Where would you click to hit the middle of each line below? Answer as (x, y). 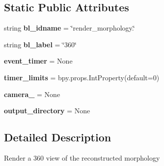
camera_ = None (32, 94)
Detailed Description (58, 137)
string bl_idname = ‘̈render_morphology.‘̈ (69, 28)
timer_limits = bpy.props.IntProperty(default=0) (82, 77)
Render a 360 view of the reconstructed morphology (82, 157)
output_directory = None (47, 111)
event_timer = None (38, 61)
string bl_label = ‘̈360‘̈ (40, 44)
